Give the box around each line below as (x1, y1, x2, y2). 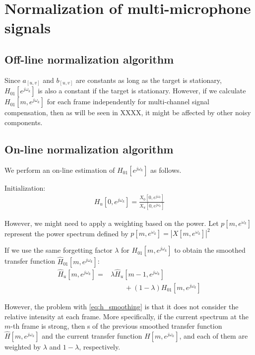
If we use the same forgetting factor (4, 245, 113, 255)
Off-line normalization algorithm (4, 51, 174, 67)
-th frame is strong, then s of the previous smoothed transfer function (10, 321, 222, 331)
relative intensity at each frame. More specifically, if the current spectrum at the (4, 311, 249, 321)
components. (4, 117, 43, 127)
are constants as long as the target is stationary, (75, 74, 222, 85)
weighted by (4, 341, 41, 352)
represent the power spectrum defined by (4, 228, 128, 238)
